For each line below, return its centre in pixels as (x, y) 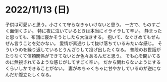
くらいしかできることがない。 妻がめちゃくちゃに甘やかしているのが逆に (81, 68)
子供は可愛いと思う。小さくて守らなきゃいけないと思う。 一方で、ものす (81, 24)
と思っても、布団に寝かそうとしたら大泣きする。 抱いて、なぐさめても (78, 37)
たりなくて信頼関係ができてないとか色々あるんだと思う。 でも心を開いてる (83, 55)
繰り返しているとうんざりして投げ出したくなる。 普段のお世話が (94, 49)
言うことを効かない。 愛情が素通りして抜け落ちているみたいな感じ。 (85, 43)
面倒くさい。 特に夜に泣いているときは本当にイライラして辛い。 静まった (86, 30)
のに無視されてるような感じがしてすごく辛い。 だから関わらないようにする (83, 62)
